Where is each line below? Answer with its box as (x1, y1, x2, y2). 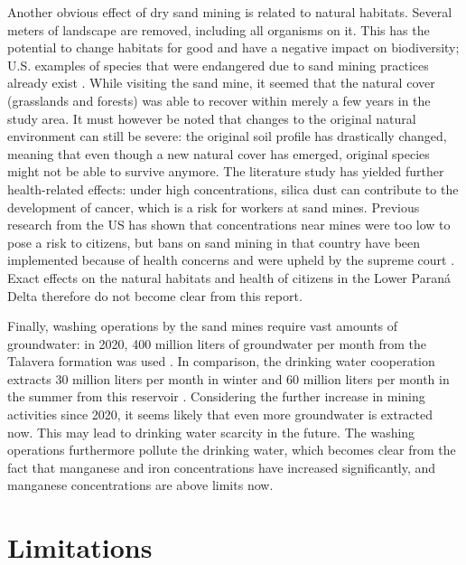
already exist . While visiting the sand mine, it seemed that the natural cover (7, 73, 435, 92)
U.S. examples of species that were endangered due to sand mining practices (7, 55, 429, 74)
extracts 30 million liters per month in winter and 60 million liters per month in (7, 369, 450, 388)
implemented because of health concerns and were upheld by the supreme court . (7, 250, 455, 269)
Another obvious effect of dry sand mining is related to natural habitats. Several (7, 3, 452, 21)
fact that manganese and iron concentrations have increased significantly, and (7, 457, 436, 476)
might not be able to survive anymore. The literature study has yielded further (7, 162, 444, 181)
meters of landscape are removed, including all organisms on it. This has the (7, 20, 430, 39)
